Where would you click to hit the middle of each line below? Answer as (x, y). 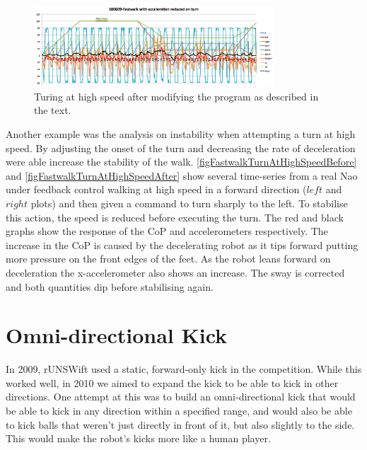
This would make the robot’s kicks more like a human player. (138, 438)
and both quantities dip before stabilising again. (110, 286)
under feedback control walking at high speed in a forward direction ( (156, 189)
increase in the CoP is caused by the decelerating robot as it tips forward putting (182, 244)
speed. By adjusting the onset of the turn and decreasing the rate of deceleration (181, 148)
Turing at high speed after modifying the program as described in (176, 96)
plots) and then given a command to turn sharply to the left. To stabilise (189, 203)
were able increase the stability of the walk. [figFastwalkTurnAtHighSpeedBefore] (181, 162)
